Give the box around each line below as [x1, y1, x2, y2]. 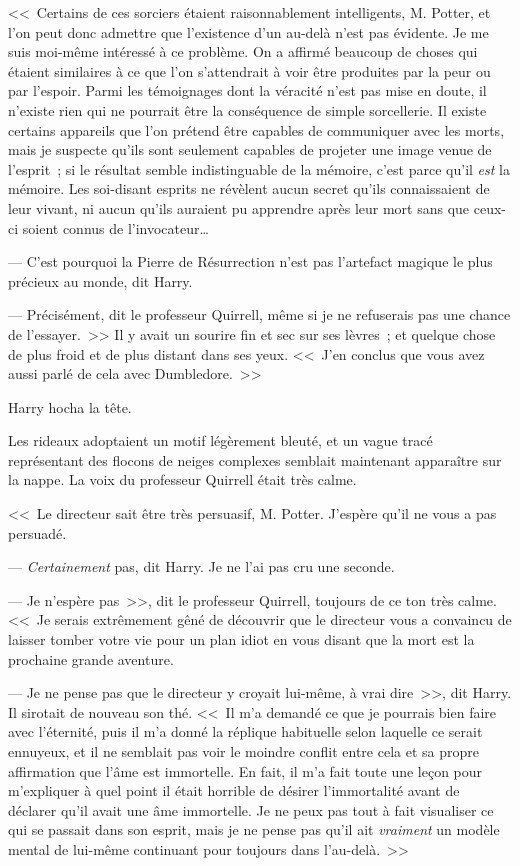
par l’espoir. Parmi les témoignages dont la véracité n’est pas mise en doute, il [8, 80, 487, 101]
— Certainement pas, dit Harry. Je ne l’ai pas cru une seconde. [8, 556, 395, 577]
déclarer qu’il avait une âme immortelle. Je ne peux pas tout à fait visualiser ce [8, 799, 494, 820]
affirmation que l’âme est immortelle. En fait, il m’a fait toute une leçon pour [8, 760, 483, 781]
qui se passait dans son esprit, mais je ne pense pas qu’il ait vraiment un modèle [8, 819, 500, 840]
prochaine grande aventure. [8, 648, 174, 669]
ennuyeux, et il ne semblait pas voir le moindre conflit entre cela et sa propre [8, 741, 479, 761]
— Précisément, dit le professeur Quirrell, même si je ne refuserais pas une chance [8, 304, 511, 325]
